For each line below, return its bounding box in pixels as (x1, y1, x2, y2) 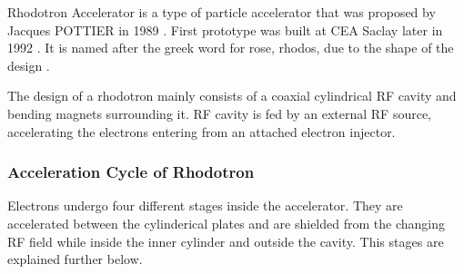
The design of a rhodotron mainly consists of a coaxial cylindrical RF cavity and (7, 86, 457, 105)
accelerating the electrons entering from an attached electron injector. (7, 122, 396, 141)
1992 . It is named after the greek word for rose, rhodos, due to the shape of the (7, 38, 454, 57)
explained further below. (7, 250, 143, 269)
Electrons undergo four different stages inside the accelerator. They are (7, 196, 403, 215)
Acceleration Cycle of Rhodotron (7, 161, 255, 183)
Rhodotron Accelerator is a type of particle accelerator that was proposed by (7, 3, 436, 21)
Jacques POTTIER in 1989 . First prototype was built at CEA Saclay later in (7, 20, 443, 39)
